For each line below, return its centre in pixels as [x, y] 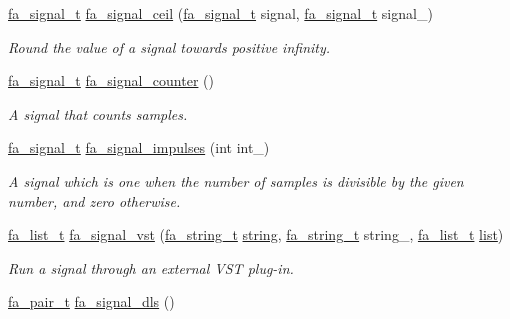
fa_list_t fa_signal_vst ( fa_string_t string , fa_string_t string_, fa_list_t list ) [256, 234]
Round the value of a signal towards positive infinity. [169, 46]
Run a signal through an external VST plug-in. [151, 267]
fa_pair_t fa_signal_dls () [91, 301]
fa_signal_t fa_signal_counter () [111, 80]
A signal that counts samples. [98, 113]
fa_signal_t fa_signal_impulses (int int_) [139, 147]
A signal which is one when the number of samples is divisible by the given [236, 180]
